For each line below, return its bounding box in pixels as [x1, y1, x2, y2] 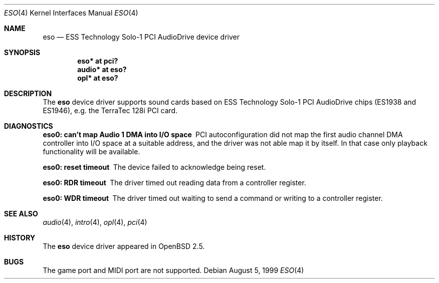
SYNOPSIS [4, 48, 41, 57]
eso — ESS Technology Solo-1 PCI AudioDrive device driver [43, 33, 240, 41]
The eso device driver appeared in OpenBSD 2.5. [43, 242, 205, 250]
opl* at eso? [77, 74, 118, 82]
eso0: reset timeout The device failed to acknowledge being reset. [43, 163, 266, 171]
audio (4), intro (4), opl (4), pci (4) [43, 218, 147, 226]
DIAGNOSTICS [4, 122, 53, 130]
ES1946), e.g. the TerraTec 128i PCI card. [43, 106, 178, 115]
